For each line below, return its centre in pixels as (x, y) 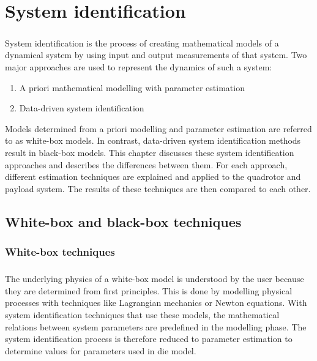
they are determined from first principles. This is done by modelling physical (149, 290)
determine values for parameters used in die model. (101, 350)
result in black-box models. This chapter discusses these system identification (150, 152)
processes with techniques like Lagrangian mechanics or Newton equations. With (156, 303)
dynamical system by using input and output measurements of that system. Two (156, 55)
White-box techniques (60, 251)
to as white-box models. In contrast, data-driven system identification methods (153, 140)
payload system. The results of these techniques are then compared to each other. (158, 188)
